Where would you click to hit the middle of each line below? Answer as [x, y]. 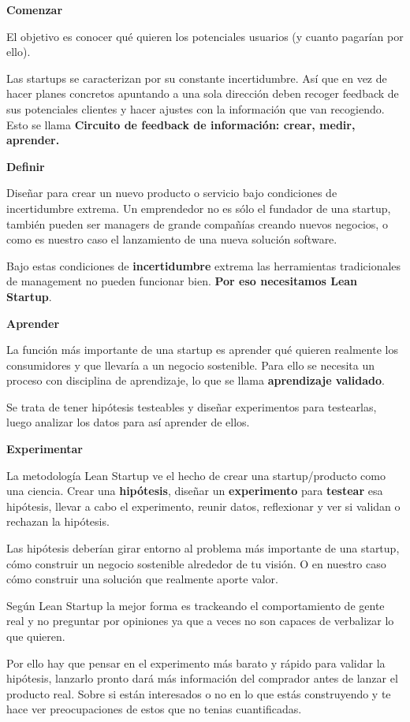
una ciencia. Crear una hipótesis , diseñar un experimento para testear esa [195, 491]
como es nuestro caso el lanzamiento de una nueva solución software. [172, 239]
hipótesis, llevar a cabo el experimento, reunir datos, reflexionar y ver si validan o [203, 506]
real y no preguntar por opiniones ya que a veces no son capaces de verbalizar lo [200, 621]
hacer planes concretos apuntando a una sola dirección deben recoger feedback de [203, 93]
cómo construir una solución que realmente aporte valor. [142, 579]
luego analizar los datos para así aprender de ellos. [128, 422]
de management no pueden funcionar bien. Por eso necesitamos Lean [182, 281]
